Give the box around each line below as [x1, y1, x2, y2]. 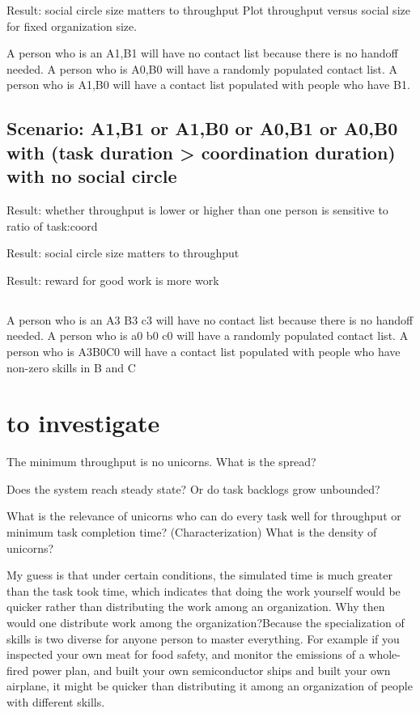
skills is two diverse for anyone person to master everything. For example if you [6, 630, 400, 647]
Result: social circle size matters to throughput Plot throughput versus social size [6, 2, 410, 18]
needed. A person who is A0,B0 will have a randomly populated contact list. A [6, 60, 398, 77]
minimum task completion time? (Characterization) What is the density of [6, 524, 377, 540]
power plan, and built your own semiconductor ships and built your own [32, 661, 391, 678]
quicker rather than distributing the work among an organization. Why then [6, 598, 385, 615]
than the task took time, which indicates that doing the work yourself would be [6, 582, 401, 599]
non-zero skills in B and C [6, 359, 136, 376]
